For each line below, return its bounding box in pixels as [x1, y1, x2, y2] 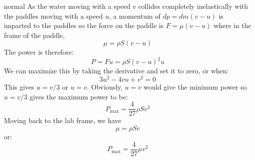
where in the [213, 20, 252, 31]
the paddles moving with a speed [4, 10, 103, 21]
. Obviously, [87, 82, 123, 92]
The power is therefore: [4, 47, 74, 57]
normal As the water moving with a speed [4, 1, 131, 11]
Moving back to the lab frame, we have [4, 115, 121, 126]
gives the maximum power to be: [29, 91, 128, 101]
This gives [4, 82, 34, 92]
